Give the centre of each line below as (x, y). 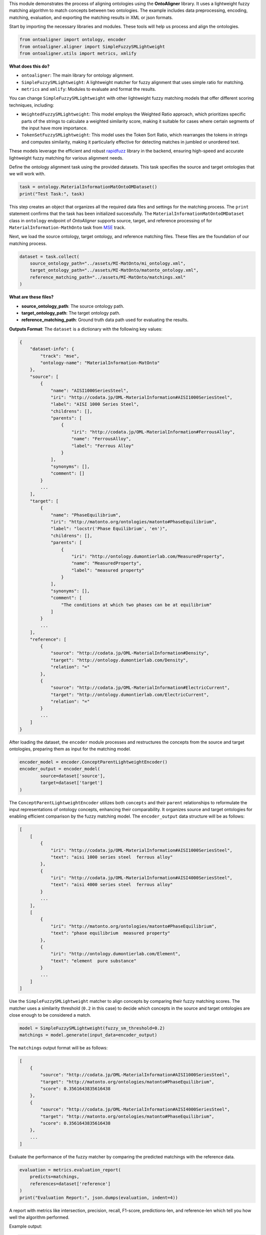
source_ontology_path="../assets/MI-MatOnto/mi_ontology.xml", (108, 264)
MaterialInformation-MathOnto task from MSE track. (67, 227)
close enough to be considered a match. (50, 1015)
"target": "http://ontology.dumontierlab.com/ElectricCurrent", (130, 695)
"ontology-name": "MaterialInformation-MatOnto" (100, 363)
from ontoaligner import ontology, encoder (73, 40)
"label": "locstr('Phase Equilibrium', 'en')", (109, 529)
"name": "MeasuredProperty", (107, 563)
